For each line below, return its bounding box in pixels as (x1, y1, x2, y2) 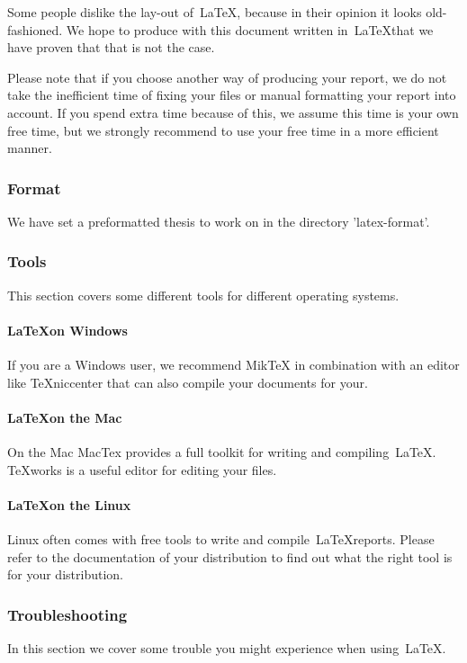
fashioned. (7, 20, 63, 39)
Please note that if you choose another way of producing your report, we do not (7, 67, 447, 86)
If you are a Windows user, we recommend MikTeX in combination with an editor (7, 355, 460, 374)
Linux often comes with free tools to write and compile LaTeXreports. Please (7, 530, 435, 549)
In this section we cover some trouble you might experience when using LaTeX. (7, 639, 446, 658)
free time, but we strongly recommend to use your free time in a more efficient (7, 121, 439, 139)
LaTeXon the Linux (7, 495, 131, 514)
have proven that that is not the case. (7, 38, 215, 57)
